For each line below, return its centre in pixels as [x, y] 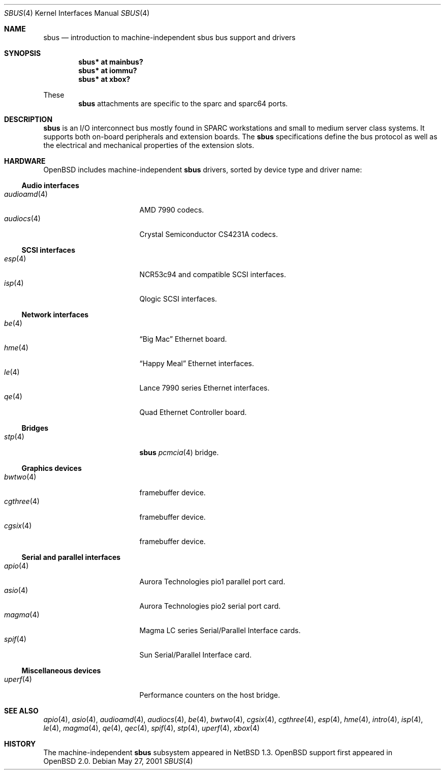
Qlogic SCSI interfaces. [178, 299]
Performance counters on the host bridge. [210, 695]
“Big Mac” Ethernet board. [183, 339]
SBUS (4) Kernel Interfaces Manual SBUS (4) [77, 13]
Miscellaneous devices [61, 671]
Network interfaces [55, 315]
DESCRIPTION [28, 119]
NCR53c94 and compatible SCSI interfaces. [213, 274]
